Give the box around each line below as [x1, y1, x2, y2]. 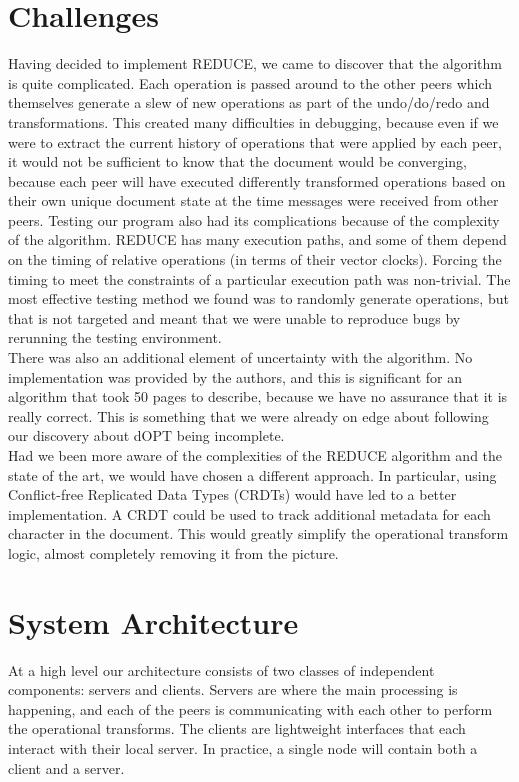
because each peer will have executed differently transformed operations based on [8, 170, 506, 191]
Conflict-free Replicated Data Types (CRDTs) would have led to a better [8, 484, 457, 505]
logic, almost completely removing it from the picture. [8, 542, 339, 563]
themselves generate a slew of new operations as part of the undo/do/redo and [8, 92, 490, 113]
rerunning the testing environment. [8, 327, 222, 348]
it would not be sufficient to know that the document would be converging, [8, 151, 468, 172]
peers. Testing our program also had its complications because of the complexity [8, 209, 500, 230]
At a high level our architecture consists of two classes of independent [8, 659, 435, 680]
